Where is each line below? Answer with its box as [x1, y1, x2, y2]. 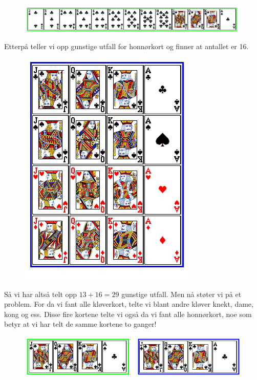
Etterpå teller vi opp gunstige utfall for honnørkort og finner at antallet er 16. [4, 41, 249, 52]
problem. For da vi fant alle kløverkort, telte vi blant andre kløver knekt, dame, [4, 299, 253, 309]
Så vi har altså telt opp [4, 288, 77, 299]
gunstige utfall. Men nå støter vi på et [121, 288, 242, 299]
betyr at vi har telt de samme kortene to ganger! [4, 319, 157, 329]
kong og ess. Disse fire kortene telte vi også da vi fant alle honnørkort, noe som [4, 308, 252, 319]
